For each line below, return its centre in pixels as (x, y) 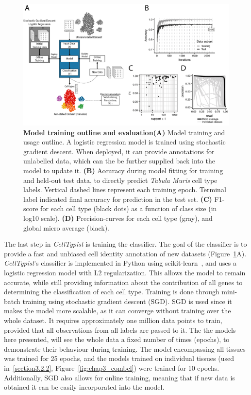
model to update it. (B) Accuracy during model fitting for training (123, 171)
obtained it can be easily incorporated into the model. (84, 387)
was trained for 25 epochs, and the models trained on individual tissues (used (119, 358)
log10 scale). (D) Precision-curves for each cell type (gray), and (118, 218)
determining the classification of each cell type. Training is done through (112, 292)
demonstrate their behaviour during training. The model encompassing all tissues (125, 349)
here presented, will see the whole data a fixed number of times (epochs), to (117, 339)
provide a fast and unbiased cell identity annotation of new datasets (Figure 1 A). (125, 253)
